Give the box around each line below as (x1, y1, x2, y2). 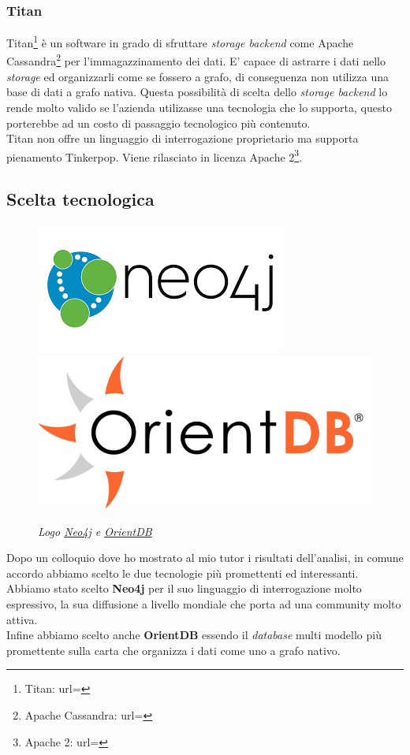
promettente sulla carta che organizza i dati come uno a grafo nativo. (6, 642, 341, 658)
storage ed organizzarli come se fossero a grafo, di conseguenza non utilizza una (6, 68, 389, 84)
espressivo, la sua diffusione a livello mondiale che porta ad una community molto (6, 595, 401, 612)
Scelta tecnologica (6, 187, 155, 211)
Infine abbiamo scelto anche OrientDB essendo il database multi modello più (6, 627, 382, 643)
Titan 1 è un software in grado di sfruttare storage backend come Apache (6, 32, 354, 50)
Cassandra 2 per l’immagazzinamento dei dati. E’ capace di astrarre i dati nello (6, 50, 386, 69)
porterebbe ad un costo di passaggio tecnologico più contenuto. (6, 114, 311, 131)
